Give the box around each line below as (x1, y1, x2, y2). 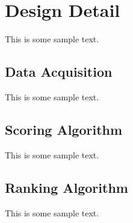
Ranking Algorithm (5, 178, 128, 196)
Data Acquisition (5, 62, 113, 81)
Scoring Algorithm (5, 120, 123, 138)
